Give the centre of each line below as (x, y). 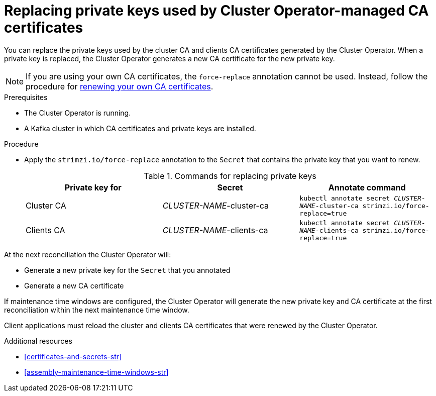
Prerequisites (26, 97)
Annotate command (367, 187)
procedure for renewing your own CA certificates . (120, 86)
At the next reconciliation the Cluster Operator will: (88, 254)
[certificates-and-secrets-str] (73, 356)
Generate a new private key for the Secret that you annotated (127, 270)
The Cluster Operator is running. (78, 113)
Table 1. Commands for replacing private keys (230, 176)
